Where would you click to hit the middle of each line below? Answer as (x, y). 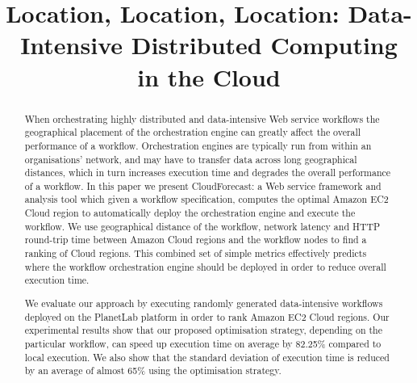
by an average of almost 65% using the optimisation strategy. (153, 370)
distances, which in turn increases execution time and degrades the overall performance (208, 173)
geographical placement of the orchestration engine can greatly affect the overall (193, 132)
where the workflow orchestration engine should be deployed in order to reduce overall (205, 266)
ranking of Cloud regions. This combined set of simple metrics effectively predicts (196, 253)
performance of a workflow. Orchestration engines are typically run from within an (198, 145)
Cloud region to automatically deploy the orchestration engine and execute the (190, 213)
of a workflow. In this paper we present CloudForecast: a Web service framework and (203, 185)
